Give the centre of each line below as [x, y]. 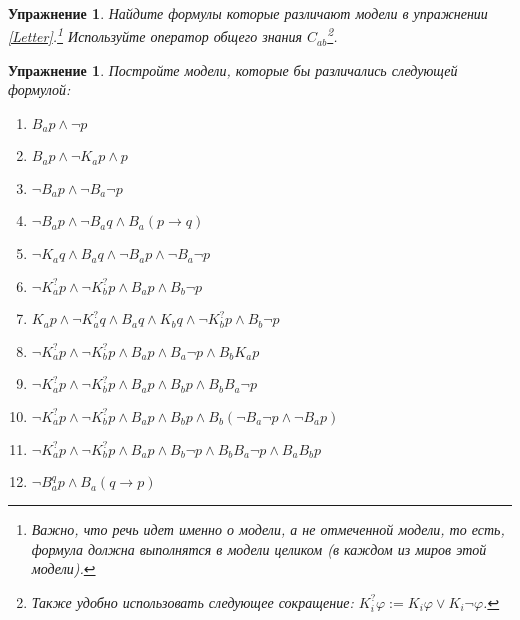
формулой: [39, 89]
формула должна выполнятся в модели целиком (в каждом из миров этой [259, 548]
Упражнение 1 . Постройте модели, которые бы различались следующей [233, 69]
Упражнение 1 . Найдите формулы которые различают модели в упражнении [248, 13]
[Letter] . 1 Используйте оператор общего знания [155, 35]
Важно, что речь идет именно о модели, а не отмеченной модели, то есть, [268, 529]
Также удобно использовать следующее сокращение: [192, 601]
